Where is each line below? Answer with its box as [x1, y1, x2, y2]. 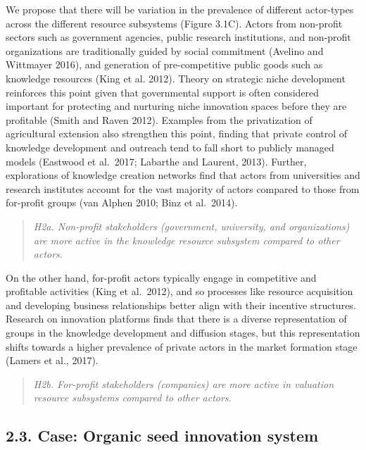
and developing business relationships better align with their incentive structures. [6, 297, 356, 312]
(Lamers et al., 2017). [6, 353, 99, 368]
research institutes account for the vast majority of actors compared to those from [6, 181, 360, 196]
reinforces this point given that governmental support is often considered [6, 85, 320, 99]
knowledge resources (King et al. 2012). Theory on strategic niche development [6, 70, 346, 85]
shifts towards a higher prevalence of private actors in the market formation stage [6, 339, 358, 354]
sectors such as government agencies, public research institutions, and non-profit [6, 30, 351, 44]
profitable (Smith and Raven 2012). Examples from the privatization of [6, 112, 313, 127]
